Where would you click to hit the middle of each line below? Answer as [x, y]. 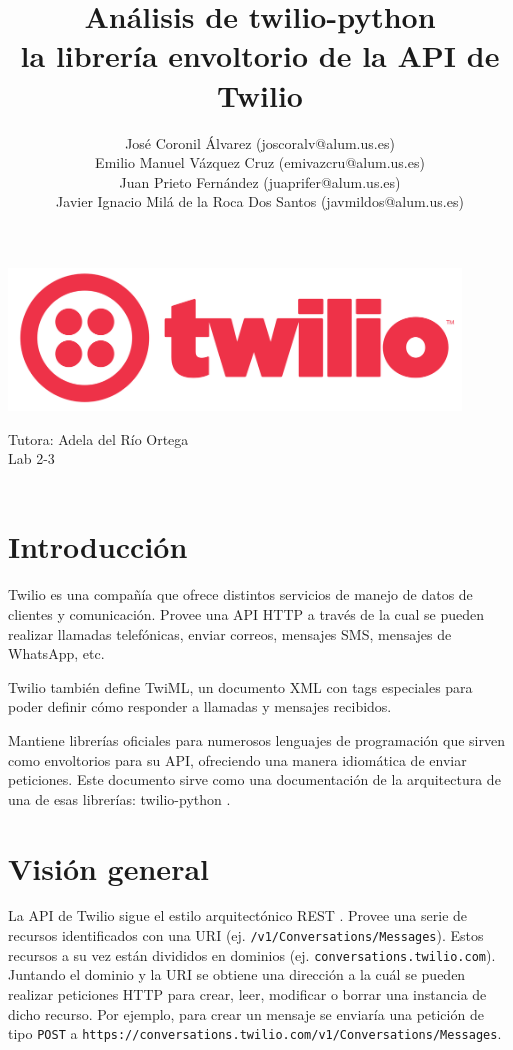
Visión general [108, 867]
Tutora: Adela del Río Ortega [98, 438]
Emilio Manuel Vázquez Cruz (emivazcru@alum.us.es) [260, 162]
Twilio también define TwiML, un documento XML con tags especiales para [240, 686]
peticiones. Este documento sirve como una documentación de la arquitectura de [254, 779]
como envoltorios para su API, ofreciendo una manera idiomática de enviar [237, 759]
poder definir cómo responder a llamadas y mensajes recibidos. [200, 706]
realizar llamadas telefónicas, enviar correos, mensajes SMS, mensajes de [230, 633]
